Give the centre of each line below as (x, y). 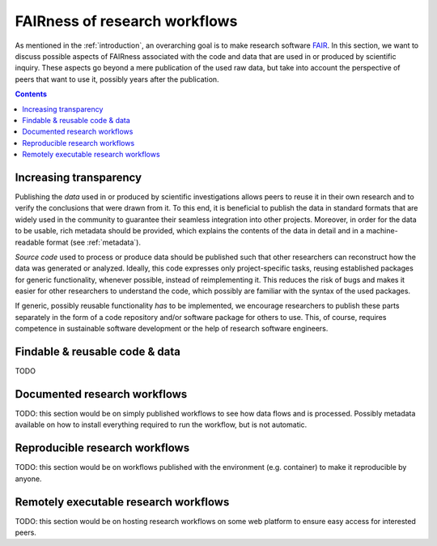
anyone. (28, 479)
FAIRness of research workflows (126, 21)
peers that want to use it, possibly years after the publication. (117, 79)
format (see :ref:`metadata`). (93, 242)
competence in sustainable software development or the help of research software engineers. (172, 329)
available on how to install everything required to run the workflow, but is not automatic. (161, 424)
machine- (382, 231)
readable (30, 242)
